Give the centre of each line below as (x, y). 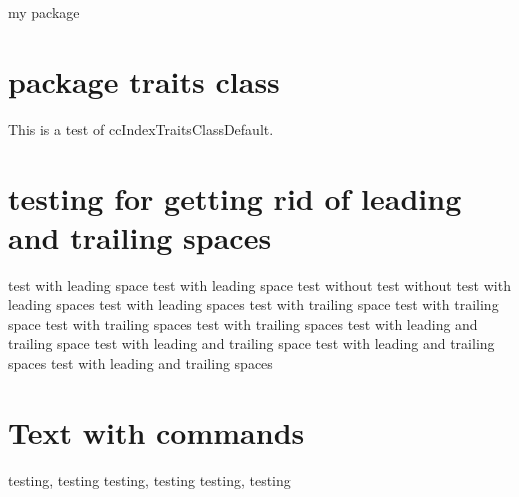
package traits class (144, 80)
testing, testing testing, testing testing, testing (149, 479)
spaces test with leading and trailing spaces (140, 363)
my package (44, 12)
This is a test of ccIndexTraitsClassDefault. (141, 128)
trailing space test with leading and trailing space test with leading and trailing (251, 343)
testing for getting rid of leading (235, 197)
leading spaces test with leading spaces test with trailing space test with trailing (253, 304)
